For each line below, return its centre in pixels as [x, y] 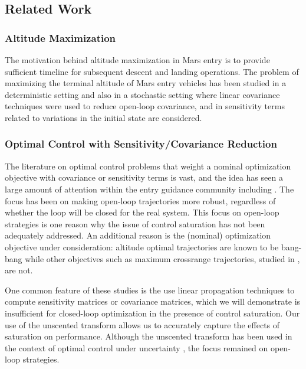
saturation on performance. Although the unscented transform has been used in [149, 336]
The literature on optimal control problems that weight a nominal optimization [148, 166]
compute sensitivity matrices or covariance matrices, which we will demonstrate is [153, 301]
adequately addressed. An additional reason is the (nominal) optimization [138, 235]
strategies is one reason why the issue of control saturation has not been [135, 223]
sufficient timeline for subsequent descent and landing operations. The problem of [152, 71]
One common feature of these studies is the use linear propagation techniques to [150, 290]
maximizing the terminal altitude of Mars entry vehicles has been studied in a [146, 83]
